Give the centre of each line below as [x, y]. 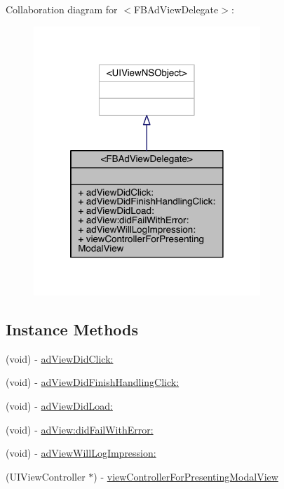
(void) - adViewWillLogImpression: [81, 453]
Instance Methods [72, 329]
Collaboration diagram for [62, 9]
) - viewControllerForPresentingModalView [186, 476]
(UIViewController [46, 476]
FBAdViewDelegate [176, 9]
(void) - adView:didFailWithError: [80, 429]
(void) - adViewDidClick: [60, 358]
